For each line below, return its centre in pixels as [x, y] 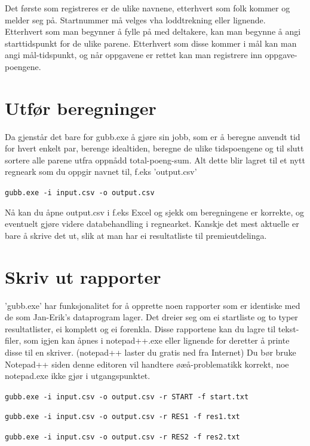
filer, [13, 340]
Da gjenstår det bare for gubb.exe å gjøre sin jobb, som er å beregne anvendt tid [153, 136]
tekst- [288, 328]
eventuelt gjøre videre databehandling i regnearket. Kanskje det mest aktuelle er [152, 224]
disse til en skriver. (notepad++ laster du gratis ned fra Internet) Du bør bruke [151, 352]
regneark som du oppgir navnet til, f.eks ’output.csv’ [101, 172]
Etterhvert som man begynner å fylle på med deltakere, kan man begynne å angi [153, 31]
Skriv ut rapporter [83, 276]
